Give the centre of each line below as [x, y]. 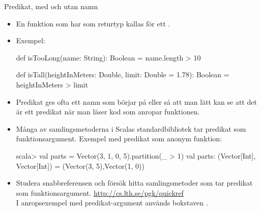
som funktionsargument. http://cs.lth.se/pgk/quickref [100, 192]
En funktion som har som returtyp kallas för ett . [93, 23]
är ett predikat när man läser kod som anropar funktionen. [108, 112]
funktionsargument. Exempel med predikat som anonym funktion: [119, 139]
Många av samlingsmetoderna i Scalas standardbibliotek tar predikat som [131, 128]
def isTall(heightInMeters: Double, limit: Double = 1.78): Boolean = [123, 74]
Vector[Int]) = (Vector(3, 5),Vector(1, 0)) [80, 165]
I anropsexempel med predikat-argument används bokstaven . [112, 203]
